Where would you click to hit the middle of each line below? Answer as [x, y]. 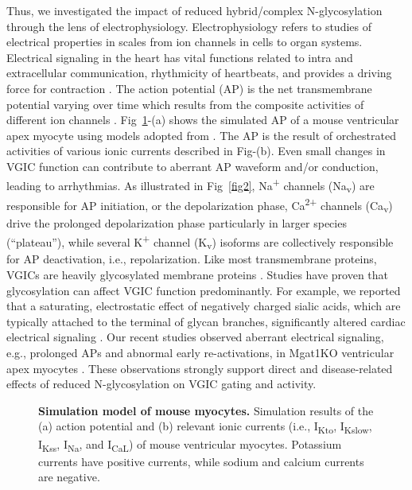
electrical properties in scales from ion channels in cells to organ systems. [185, 42]
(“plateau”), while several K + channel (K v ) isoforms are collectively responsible [200, 241]
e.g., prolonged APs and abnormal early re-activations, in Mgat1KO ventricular [200, 353]
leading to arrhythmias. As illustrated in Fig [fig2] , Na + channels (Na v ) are [190, 185]
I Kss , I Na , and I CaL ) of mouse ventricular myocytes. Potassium [190, 445]
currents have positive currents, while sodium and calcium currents [201, 461]
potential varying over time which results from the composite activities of [185, 104]
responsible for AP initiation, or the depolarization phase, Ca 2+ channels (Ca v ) [200, 205]
